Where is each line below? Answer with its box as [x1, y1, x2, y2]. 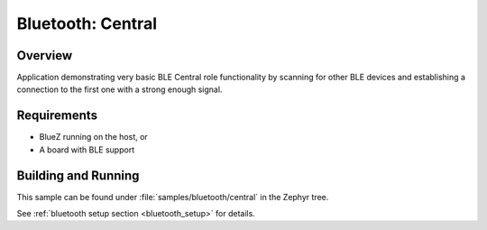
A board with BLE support [39, 144, 135, 155]
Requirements [16, 108, 98, 124]
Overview [16, 48, 73, 63]
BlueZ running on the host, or [39, 132, 148, 143]
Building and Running [16, 168, 140, 183]
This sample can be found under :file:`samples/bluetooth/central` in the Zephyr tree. [16, 191, 329, 202]
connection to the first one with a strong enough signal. [16, 84, 223, 95]
